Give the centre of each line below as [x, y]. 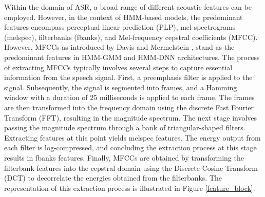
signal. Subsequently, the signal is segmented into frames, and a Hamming [121, 87]
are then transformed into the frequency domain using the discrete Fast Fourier [129, 107]
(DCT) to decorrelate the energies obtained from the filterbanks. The [113, 178]
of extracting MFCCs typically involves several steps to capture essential [118, 67]
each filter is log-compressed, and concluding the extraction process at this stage [130, 147]
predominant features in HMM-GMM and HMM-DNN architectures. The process [132, 57]
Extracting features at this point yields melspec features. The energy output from [132, 137]
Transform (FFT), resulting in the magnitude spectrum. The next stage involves [131, 117]
